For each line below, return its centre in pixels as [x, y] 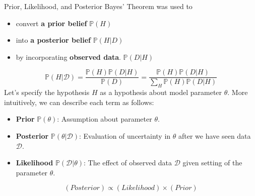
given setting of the [212, 163]
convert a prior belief [51, 23]
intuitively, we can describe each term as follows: [79, 102]
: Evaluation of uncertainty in [125, 136]
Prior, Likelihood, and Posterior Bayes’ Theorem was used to [98, 6]
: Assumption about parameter [105, 119]
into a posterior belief [53, 40]
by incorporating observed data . [68, 57]
